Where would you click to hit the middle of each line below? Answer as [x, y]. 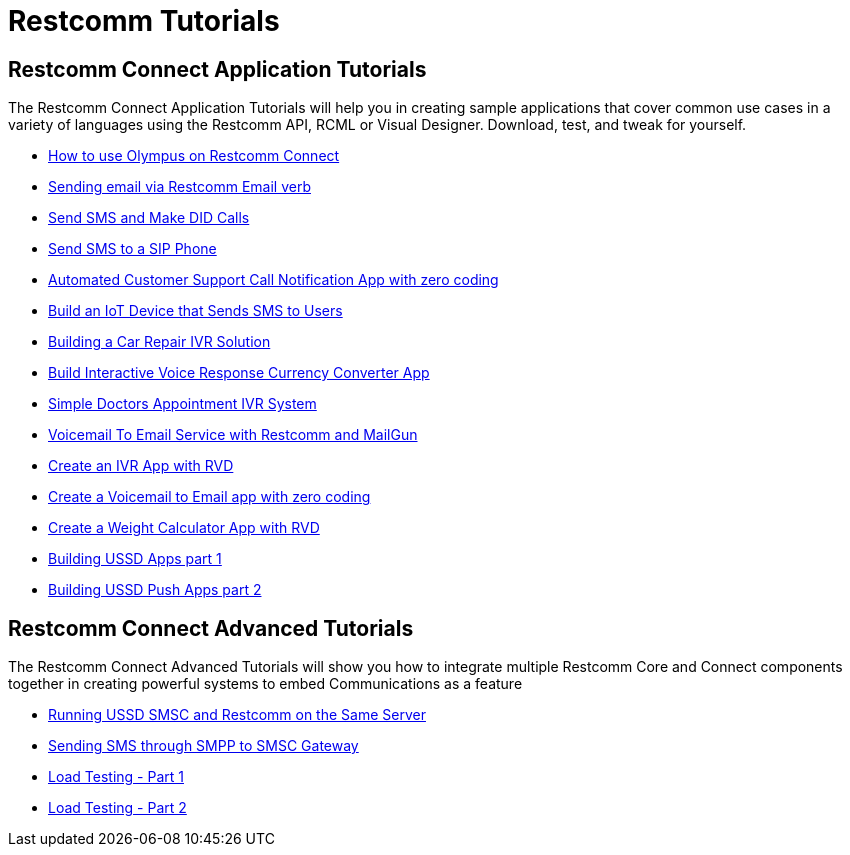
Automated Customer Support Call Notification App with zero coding [273, 280]
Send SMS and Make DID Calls [149, 218]
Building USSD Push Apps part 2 [155, 590]
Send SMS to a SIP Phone [132, 249]
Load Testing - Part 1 [116, 777]
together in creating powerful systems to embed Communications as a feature [265, 684]
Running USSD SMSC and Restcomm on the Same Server [237, 715]
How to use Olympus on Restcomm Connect [194, 156]
